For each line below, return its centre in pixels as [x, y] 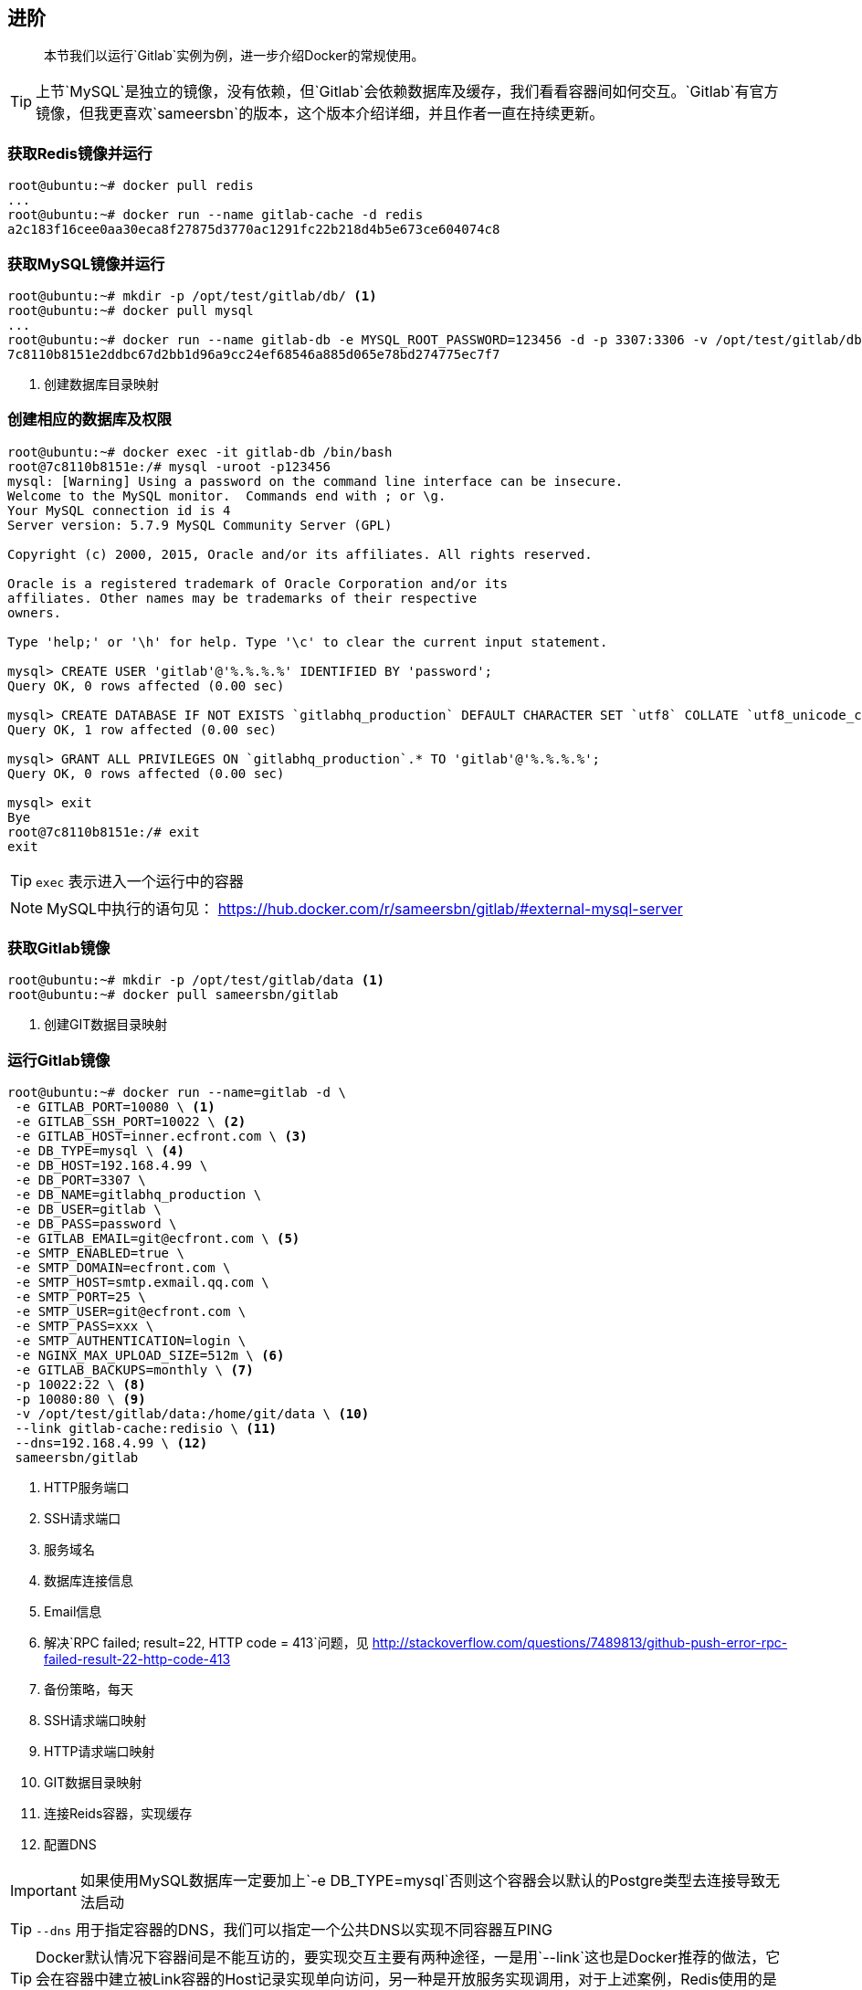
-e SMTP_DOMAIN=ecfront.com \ [123, 1268]
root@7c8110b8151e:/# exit [104, 832]
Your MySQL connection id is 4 [119, 510]
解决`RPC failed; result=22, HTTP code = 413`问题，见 [206, 1643]
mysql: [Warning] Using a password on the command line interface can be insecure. [315, 481]
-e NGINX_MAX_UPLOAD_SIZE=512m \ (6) [150, 1356]
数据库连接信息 [89, 1581]
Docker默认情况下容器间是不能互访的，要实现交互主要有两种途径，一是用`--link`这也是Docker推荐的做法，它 [408, 1958]
